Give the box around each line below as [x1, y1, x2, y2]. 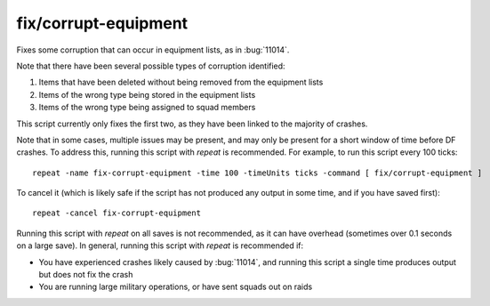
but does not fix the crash [38, 270, 133, 280]
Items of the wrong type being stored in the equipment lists [38, 89, 256, 100]
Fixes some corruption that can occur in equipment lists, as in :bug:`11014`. [16, 44, 290, 55]
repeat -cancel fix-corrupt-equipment [32, 208, 202, 218]
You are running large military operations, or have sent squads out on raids [38, 281, 313, 293]
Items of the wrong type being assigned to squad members [38, 102, 256, 113]
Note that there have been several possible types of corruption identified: [16, 60, 285, 71]
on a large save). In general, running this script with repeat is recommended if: [16, 240, 304, 251]
